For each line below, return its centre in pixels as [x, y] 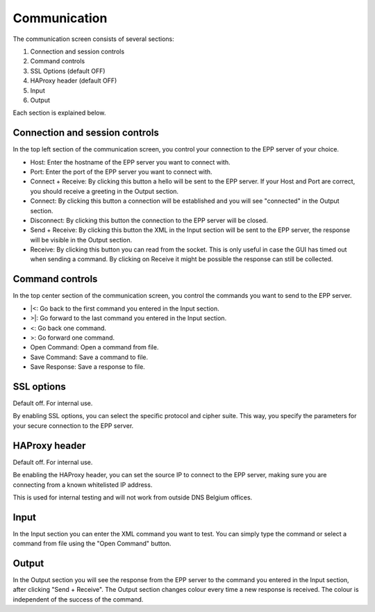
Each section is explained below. [59, 113]
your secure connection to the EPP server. [73, 425]
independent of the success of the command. [78, 599]
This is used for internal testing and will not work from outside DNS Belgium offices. [133, 497]
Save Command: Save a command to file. [89, 357]
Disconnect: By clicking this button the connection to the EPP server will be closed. [149, 220]
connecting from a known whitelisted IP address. [83, 485]
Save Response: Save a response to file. [87, 367]
